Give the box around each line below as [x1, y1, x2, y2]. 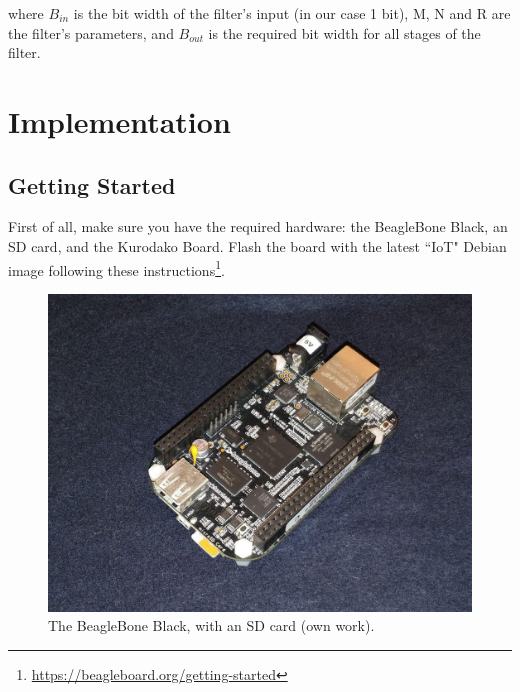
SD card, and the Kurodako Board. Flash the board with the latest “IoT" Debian [8, 235, 507, 256]
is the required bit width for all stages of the [208, 22, 481, 43]
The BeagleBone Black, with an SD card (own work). [48, 615, 375, 636]
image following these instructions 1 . [8, 256, 225, 280]
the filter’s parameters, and [8, 22, 174, 43]
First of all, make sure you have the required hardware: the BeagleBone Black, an [8, 216, 508, 237]
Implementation [8, 100, 231, 141]
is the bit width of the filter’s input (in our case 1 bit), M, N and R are [73, 3, 511, 23]
